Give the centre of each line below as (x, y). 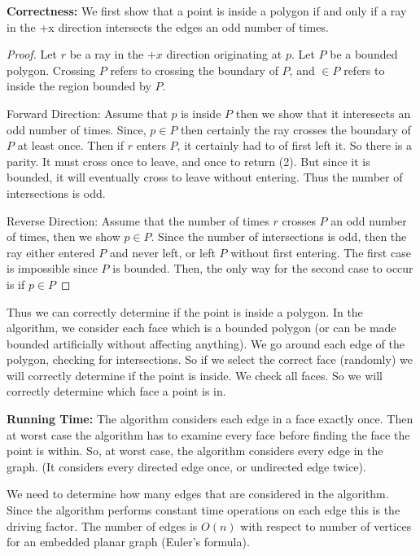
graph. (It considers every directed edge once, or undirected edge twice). (186, 466)
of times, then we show (63, 236)
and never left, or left (162, 252)
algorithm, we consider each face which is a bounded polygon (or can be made (201, 328)
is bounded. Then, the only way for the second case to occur (263, 268)
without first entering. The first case (321, 252)
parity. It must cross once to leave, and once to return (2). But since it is (188, 161)
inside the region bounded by (79, 86)
